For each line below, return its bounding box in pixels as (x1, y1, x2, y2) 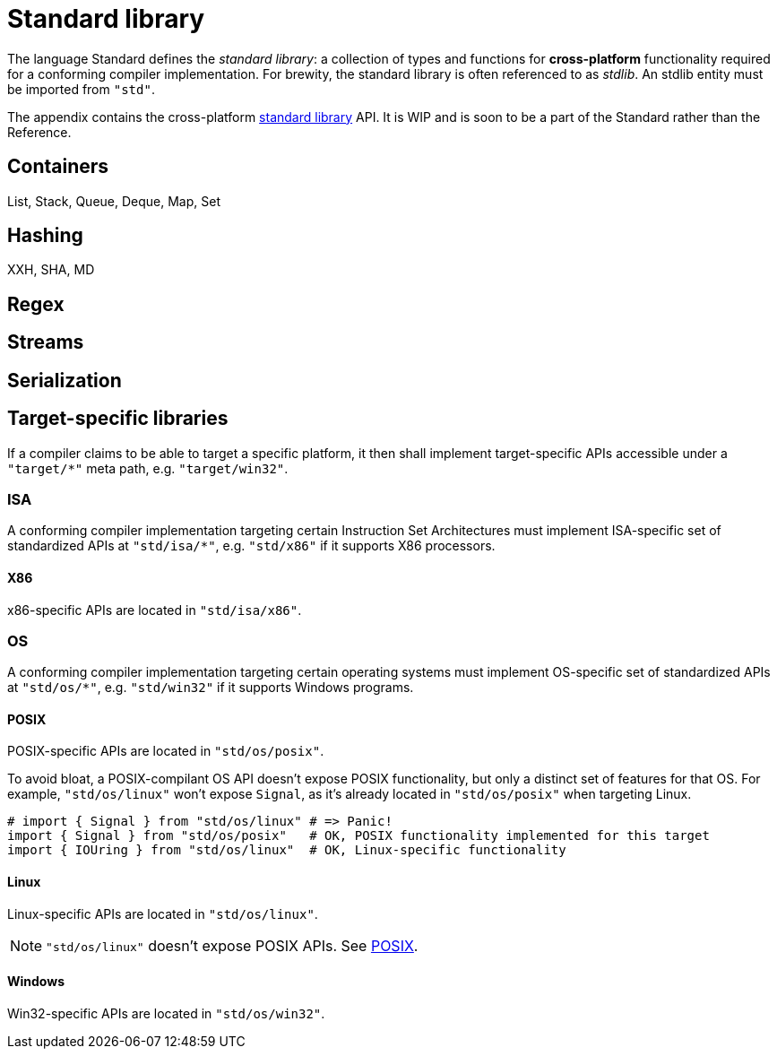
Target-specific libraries (7, 407, 229, 430)
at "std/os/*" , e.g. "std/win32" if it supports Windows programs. (7, 679, 414, 696)
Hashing (7, 224, 83, 247)
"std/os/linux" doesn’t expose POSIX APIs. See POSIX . (46, 936, 419, 955)
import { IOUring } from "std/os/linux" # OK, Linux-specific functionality (7, 843, 566, 858)
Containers (7, 155, 109, 178)
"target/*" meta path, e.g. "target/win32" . (7, 460, 289, 476)
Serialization (7, 368, 122, 392)
